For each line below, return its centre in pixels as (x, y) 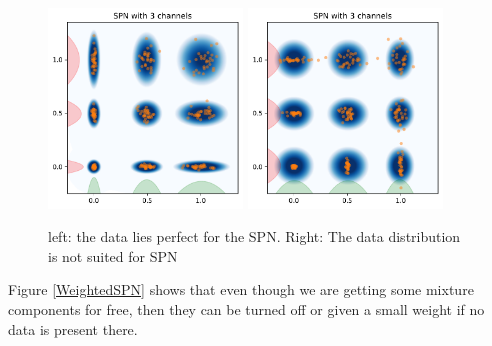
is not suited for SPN (113, 255)
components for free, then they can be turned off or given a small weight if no (246, 308)
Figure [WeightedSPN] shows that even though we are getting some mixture (241, 289)
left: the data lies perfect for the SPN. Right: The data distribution (254, 236)
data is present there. (73, 328)
